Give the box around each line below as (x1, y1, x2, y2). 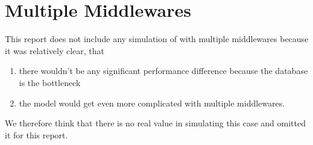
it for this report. (5, 128, 68, 141)
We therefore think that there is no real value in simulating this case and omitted (5, 117, 306, 129)
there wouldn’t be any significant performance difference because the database (19, 64, 308, 77)
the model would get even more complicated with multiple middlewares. (19, 96, 285, 109)
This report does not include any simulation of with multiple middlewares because (5, 32, 309, 45)
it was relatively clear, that (5, 44, 105, 57)
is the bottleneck (19, 76, 81, 88)
